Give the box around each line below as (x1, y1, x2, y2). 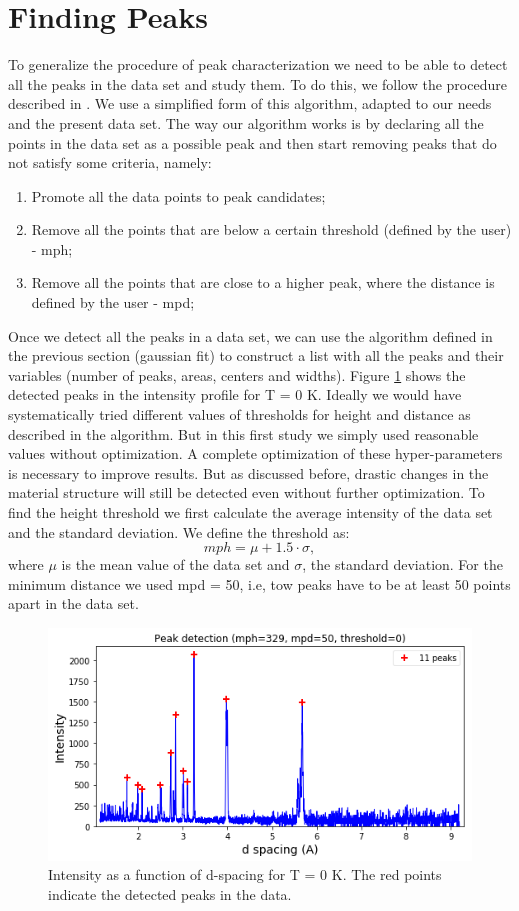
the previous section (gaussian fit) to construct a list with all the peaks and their (8, 345, 504, 366)
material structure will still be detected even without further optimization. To (8, 482, 485, 503)
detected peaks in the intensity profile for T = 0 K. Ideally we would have (8, 384, 462, 405)
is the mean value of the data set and (61, 554, 290, 575)
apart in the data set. (8, 593, 139, 614)
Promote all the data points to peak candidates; (31, 185, 326, 206)
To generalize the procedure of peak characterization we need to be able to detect (8, 54, 508, 75)
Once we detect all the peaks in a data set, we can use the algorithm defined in (8, 325, 493, 346)
